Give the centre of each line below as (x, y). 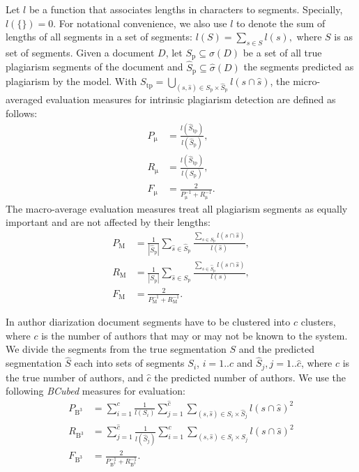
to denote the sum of (281, 23)
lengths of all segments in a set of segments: (99, 37)
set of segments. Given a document (80, 52)
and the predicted (276, 349)
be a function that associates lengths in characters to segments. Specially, (186, 9)
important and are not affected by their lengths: (108, 222)
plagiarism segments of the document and (94, 67)
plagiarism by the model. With (71, 81)
